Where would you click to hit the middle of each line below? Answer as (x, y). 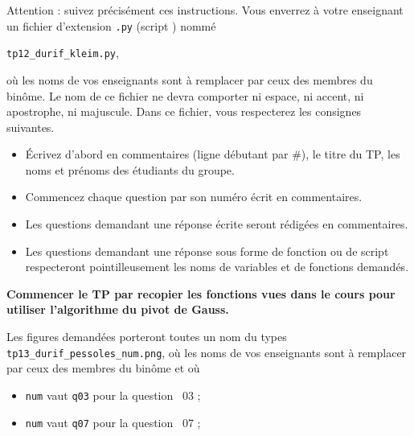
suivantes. (31, 127)
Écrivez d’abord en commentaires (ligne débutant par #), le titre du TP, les (213, 154)
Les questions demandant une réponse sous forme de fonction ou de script (207, 251)
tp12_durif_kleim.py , (63, 53)
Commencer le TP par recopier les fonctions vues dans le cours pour (201, 293)
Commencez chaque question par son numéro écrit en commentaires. (194, 197)
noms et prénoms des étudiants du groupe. (130, 169)
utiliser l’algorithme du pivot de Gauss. (118, 309)
